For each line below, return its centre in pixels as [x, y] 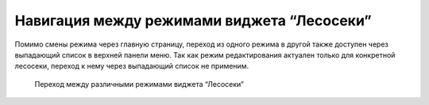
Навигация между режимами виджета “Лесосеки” [193, 21]
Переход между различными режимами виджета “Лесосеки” [139, 84]
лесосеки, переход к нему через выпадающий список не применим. [132, 66]
